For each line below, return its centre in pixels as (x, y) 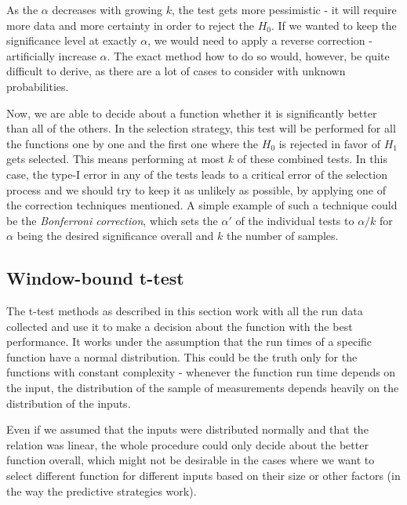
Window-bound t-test (95, 278)
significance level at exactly (72, 40)
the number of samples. (282, 236)
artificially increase (51, 55)
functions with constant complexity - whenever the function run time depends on (201, 372)
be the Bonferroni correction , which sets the (112, 220)
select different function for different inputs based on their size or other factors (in (203, 476)
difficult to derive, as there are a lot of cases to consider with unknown (176, 71)
